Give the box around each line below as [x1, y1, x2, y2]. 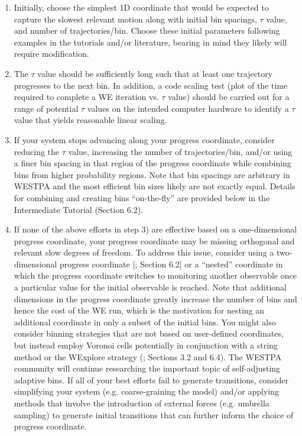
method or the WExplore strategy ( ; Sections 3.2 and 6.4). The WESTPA [14, 350, 282, 363]
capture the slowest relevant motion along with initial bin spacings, [14, 12, 257, 25]
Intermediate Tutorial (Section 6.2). [14, 203, 144, 215]
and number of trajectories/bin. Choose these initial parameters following [14, 24, 280, 37]
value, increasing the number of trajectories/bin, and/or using [68, 145, 293, 157]
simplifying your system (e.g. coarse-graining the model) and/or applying [14, 385, 279, 398]
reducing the [14, 145, 60, 157]
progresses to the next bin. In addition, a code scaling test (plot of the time [14, 79, 288, 91]
